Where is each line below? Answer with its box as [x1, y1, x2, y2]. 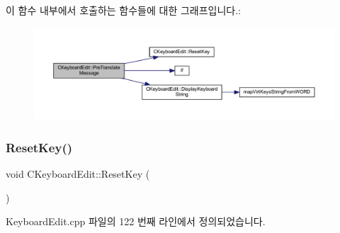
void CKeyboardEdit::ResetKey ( [6, 166, 150, 181]
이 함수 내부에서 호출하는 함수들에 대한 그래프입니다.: [6, 3, 241, 17]
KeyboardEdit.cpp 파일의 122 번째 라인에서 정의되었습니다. [6, 214, 266, 229]
